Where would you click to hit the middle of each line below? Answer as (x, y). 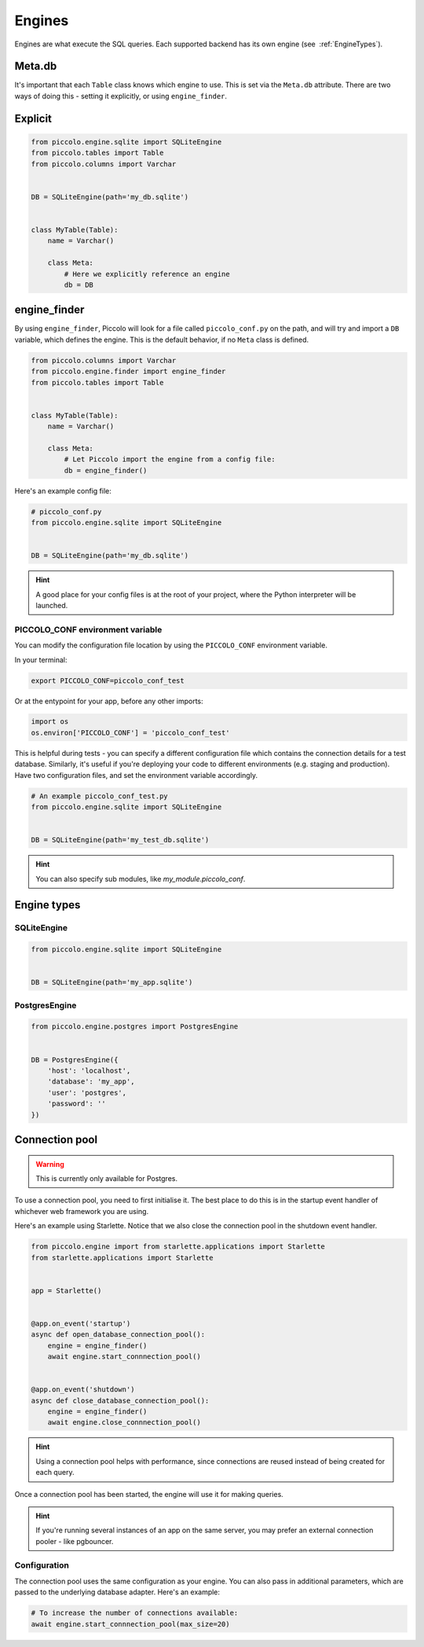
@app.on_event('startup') (81, 1323)
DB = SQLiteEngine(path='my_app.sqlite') (112, 983)
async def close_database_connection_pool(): (120, 1400)
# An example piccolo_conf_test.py (99, 796)
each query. (55, 1473)
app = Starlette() (66, 1290)
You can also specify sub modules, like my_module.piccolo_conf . (141, 879)
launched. (52, 605)
